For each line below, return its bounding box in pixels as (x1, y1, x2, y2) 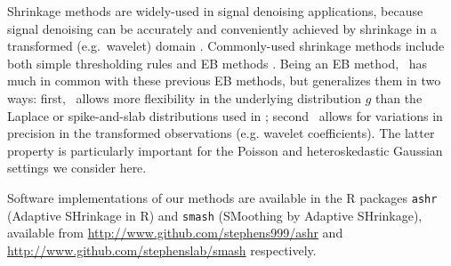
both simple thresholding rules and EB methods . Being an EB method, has (7, 53, 428, 72)
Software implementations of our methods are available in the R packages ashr (7, 188, 438, 206)
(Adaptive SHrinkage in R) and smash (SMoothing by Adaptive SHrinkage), (7, 206, 423, 224)
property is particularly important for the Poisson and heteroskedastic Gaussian (7, 141, 443, 159)
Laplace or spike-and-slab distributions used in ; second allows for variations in (7, 106, 443, 125)
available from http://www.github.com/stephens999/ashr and (7, 223, 343, 242)
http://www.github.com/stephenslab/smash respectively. (7, 240, 317, 259)
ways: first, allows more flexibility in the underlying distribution (7, 88, 361, 107)
